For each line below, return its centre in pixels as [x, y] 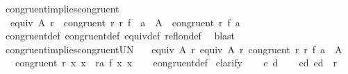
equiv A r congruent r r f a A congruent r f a [125, 22]
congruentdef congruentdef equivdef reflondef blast [120, 36]
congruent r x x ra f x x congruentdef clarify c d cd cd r [176, 63]
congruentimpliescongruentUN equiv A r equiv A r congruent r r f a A [174, 49]
